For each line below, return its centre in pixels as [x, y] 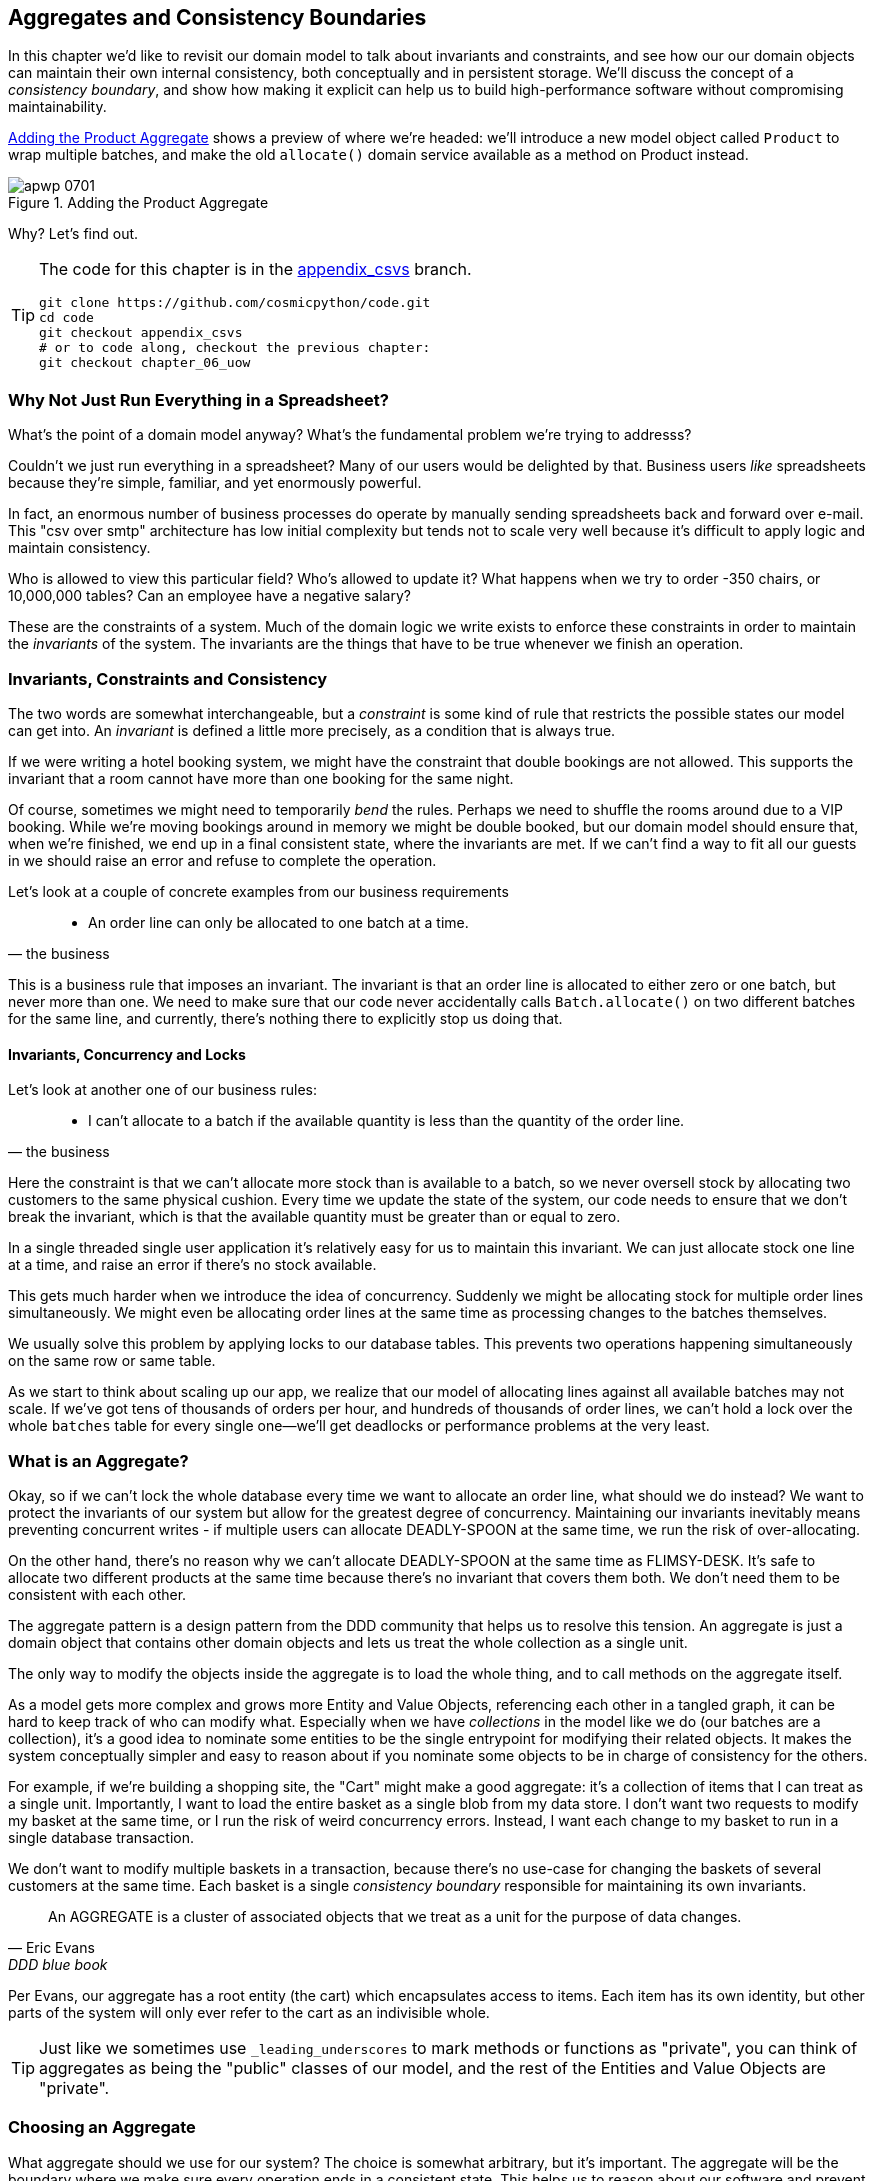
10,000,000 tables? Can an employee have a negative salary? [209, 596]
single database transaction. [101, 1837]
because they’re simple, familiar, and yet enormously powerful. [215, 483]
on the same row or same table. [112, 1361]
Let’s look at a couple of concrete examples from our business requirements [258, 891]
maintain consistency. [79, 548]
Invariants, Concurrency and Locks [127, 1054]
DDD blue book [58, 1964]
